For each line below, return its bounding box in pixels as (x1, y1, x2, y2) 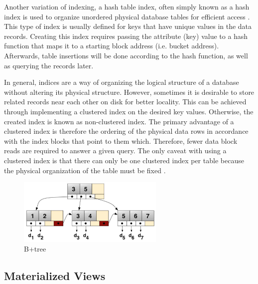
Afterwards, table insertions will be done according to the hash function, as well (4, 50, 248, 60)
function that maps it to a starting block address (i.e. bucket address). (4, 40, 219, 51)
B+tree (24, 244, 46, 254)
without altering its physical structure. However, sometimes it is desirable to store (4, 86, 255, 97)
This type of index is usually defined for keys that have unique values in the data (4, 21, 252, 31)
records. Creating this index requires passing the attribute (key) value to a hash (4, 30, 248, 41)
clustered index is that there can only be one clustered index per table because (4, 155, 244, 165)
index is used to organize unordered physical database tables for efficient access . (4, 11, 250, 21)
